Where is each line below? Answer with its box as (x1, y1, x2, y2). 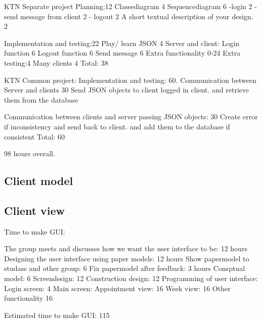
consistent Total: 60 (4, 131, 65, 142)
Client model (4, 173, 73, 189)
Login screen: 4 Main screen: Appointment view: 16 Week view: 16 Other (4, 283, 231, 293)
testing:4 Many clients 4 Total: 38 (4, 57, 108, 68)
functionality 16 (4, 293, 53, 303)
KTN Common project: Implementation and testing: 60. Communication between (4, 74, 257, 85)
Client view (4, 202, 65, 218)
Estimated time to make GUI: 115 (4, 309, 110, 320)
